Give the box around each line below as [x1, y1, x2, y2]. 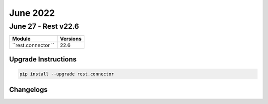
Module [12, 35, 31, 42]
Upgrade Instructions [9, 55, 77, 63]
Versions [60, 35, 82, 42]
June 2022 [9, 7, 55, 18]
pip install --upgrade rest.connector [19, 71, 114, 77]
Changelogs [9, 86, 48, 94]
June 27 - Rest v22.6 [9, 22, 79, 31]
